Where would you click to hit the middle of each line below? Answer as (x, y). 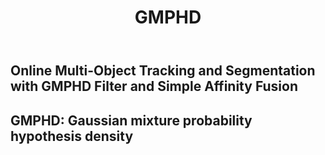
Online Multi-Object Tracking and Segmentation (163, 71)
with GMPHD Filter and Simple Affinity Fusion (154, 86)
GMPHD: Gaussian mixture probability (131, 120)
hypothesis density (72, 136)
